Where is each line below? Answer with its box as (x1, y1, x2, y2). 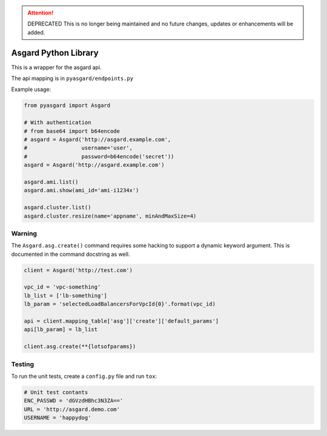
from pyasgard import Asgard (24, 102, 111, 109)
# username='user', (24, 144, 133, 152)
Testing (11, 360, 35, 368)
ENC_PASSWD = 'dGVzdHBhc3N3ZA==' (24, 397, 124, 404)
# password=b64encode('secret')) (24, 153, 174, 160)
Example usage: (11, 86, 51, 93)
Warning (11, 229, 38, 238)
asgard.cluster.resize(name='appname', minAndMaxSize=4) (24, 212, 197, 220)
